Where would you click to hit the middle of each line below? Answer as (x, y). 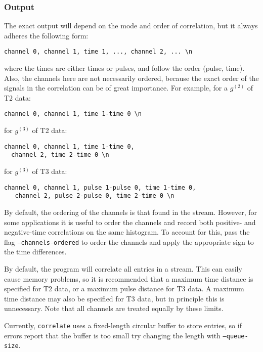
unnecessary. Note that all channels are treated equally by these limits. (114, 308)
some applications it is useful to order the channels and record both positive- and (130, 222)
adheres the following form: (46, 35)
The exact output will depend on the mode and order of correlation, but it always (131, 26)
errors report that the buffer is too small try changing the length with (112, 335)
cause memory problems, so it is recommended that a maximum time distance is (129, 278)
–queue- (235, 336)
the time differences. (35, 252)
